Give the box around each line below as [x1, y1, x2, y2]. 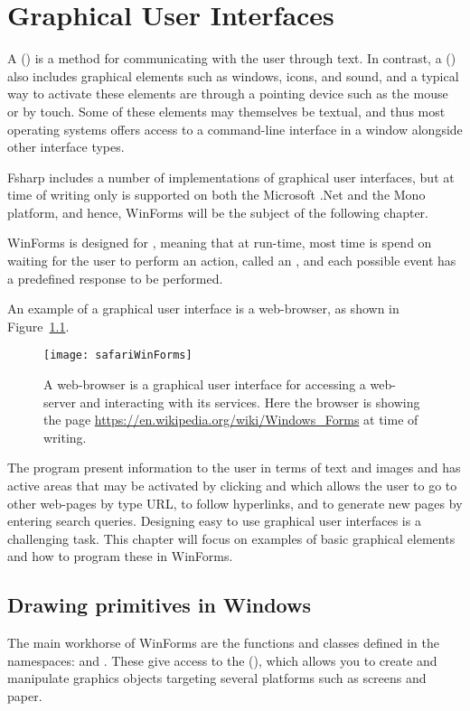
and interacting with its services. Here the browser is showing [80, 392, 420, 411]
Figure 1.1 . [7, 316, 70, 335]
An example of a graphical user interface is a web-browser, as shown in [7, 299, 399, 318]
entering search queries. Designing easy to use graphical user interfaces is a [7, 511, 421, 530]
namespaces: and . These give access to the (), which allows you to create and [7, 650, 437, 669]
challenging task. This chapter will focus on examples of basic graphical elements [7, 529, 456, 547]
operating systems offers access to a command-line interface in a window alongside [7, 119, 463, 138]
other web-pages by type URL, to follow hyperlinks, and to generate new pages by [7, 493, 463, 512]
